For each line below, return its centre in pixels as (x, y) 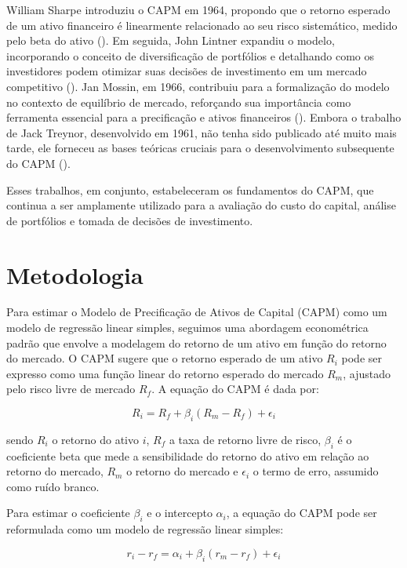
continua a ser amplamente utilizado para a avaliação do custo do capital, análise (201, 205)
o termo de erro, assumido (316, 471)
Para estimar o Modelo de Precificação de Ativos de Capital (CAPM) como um (197, 312)
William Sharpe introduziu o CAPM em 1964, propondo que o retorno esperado (198, 9)
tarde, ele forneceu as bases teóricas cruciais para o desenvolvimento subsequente (200, 148)
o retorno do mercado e (182, 471)
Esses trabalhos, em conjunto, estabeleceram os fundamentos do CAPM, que (190, 189)
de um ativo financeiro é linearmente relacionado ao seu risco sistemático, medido (202, 25)
